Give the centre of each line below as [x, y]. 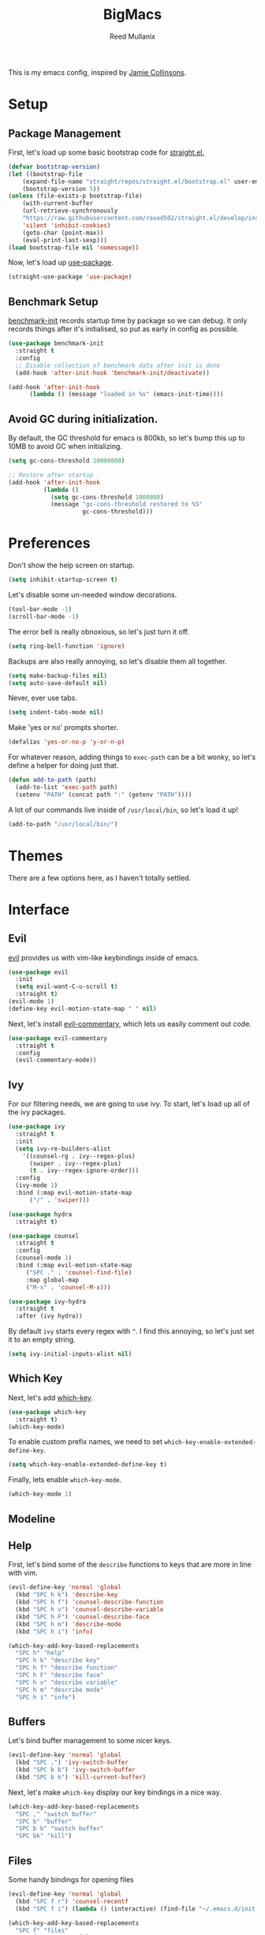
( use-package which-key [47, 1412]
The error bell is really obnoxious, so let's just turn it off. [99, 631]
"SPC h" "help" [40, 1653]
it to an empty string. [42, 1340]
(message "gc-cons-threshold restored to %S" [126, 504]
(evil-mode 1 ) [32, 1001]
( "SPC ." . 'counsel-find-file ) [79, 1272]
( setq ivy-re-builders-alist [63, 1149]
